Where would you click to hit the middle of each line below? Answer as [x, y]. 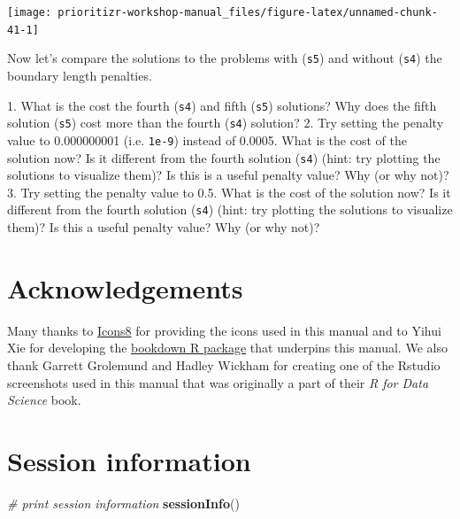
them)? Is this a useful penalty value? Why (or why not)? [164, 227]
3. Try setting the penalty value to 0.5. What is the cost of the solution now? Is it [229, 192]
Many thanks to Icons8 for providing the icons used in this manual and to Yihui [224, 330]
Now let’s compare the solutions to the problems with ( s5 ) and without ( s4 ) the [225, 58]
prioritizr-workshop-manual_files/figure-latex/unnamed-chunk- [248, 12]
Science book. [44, 400]
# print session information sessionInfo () [123, 503]
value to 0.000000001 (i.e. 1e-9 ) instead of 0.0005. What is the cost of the [207, 139]
